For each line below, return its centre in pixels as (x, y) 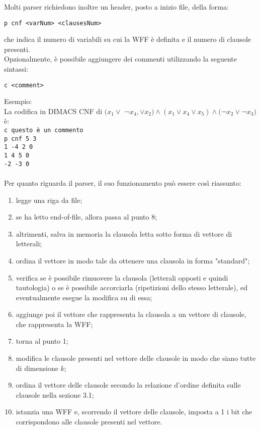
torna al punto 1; (42, 341)
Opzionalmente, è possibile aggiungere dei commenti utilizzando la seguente (121, 59)
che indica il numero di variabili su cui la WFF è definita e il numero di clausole (128, 39)
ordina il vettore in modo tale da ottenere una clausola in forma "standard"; (133, 260)
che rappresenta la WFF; (54, 324)
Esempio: (18, 101)
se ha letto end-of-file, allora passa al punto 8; (86, 217)
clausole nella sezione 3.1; (55, 394)
